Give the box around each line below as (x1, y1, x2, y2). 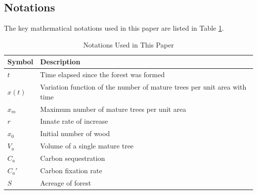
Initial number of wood (40, 128, 110, 139)
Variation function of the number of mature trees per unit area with (40, 82, 247, 92)
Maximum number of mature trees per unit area (40, 103, 186, 114)
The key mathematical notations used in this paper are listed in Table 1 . (4, 23, 224, 33)
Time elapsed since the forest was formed (40, 69, 165, 80)
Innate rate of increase (40, 116, 108, 126)
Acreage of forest (40, 177, 91, 188)
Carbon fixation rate (40, 165, 102, 175)
